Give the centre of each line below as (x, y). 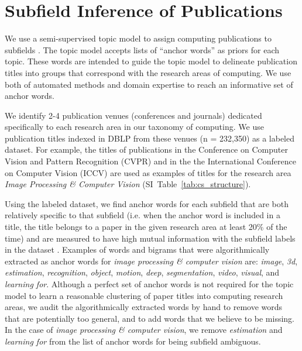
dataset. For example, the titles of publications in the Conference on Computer (146, 149)
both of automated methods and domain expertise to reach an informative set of (149, 84)
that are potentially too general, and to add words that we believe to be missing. (150, 318)
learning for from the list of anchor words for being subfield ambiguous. (133, 341)
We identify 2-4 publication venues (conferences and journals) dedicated (133, 115)
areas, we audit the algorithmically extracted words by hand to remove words (144, 307)
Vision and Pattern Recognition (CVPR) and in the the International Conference (151, 161)
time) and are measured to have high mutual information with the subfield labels (150, 238)
